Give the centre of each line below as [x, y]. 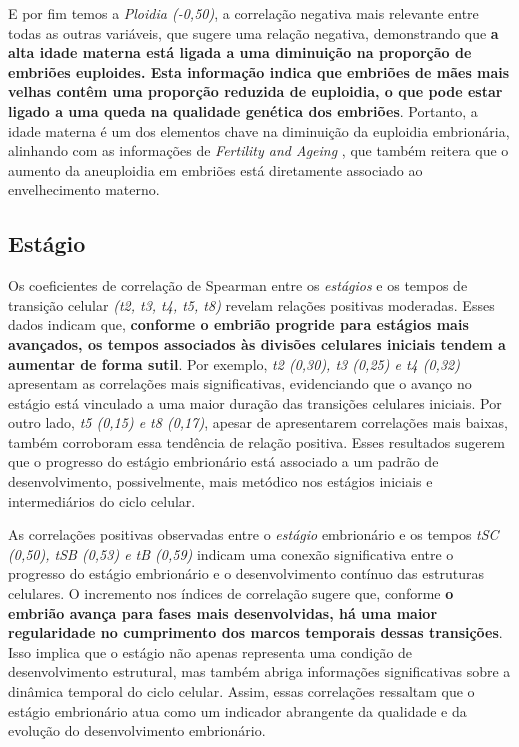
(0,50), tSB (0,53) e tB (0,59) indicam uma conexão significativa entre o [231, 553]
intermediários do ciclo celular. [102, 500]
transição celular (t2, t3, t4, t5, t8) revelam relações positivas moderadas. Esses [251, 304]
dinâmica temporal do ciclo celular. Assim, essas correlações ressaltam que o [241, 691]
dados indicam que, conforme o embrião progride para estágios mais [238, 324]
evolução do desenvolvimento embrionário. [137, 730]
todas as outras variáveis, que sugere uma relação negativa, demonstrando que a [253, 32]
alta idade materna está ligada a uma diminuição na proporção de [240, 52]
